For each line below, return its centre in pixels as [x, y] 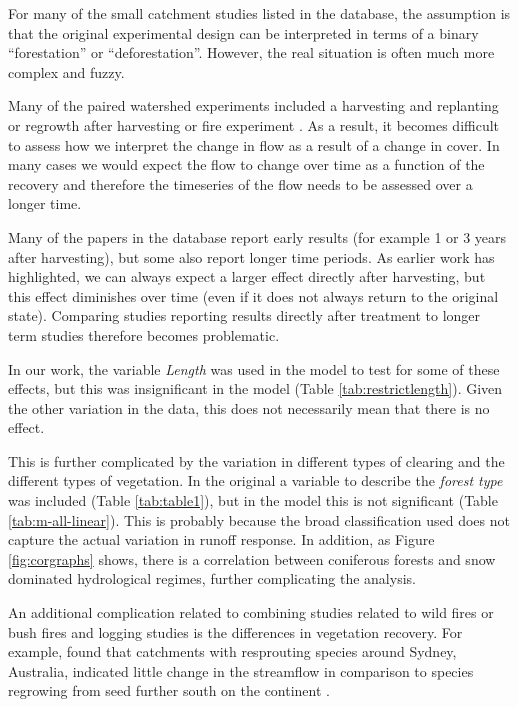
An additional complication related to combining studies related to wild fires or [251, 612]
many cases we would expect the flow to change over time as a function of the [246, 164]
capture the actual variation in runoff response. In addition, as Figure [221, 539]
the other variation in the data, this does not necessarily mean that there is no [249, 407]
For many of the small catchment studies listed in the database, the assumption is [259, 13]
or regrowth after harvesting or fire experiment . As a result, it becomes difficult [254, 124]
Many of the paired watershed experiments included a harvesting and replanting [253, 105]
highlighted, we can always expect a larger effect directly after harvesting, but [247, 276]
